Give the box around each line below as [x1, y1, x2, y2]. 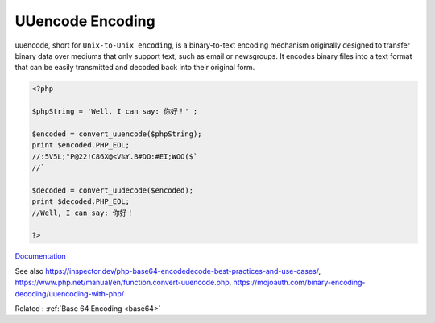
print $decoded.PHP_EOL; [31, 197, 130, 206]
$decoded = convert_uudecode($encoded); [31, 185, 193, 195]
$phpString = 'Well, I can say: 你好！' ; [31, 107, 198, 116]
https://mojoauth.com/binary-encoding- [233, 278, 366, 288]
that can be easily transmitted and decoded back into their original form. [14, 63, 255, 72]
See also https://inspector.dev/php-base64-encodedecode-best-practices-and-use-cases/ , [14, 266, 321, 275]
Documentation [14, 251, 66, 261]
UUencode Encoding [14, 12, 156, 30]
